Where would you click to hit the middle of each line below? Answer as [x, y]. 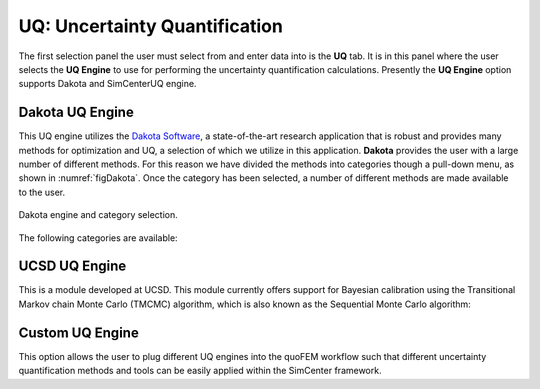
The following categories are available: [98, 237]
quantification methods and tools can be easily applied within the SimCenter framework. [200, 371]
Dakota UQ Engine [76, 112]
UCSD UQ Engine [72, 266]
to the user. [41, 192]
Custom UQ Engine [78, 332]
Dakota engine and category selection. [98, 215]
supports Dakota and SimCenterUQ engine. [107, 84]
